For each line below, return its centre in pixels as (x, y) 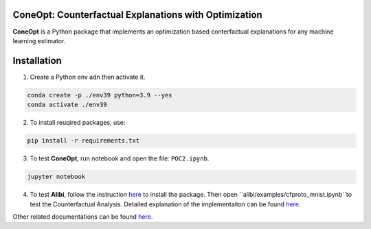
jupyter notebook (56, 177)
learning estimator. (39, 40)
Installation (37, 61)
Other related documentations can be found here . (83, 217)
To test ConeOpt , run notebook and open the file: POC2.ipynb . (120, 158)
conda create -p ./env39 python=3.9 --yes (100, 95)
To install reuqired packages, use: (78, 123)
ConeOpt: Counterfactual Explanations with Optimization (137, 15)
